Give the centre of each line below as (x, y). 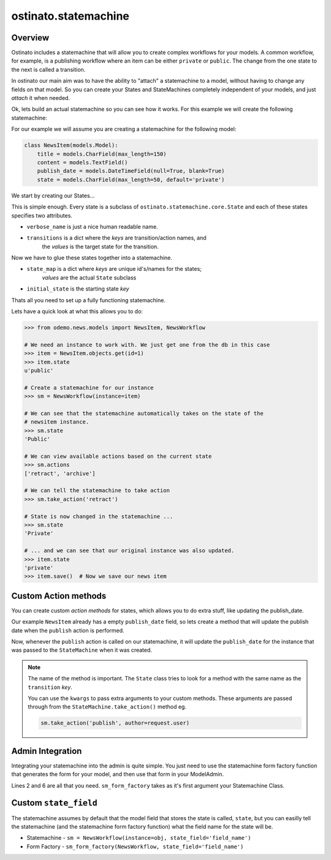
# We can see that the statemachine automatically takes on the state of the (144, 413)
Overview (30, 38)
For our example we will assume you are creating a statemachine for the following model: (124, 129)
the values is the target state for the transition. (100, 246)
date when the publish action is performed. (68, 630)
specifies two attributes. (42, 215)
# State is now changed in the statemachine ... (99, 516)
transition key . (50, 687)
